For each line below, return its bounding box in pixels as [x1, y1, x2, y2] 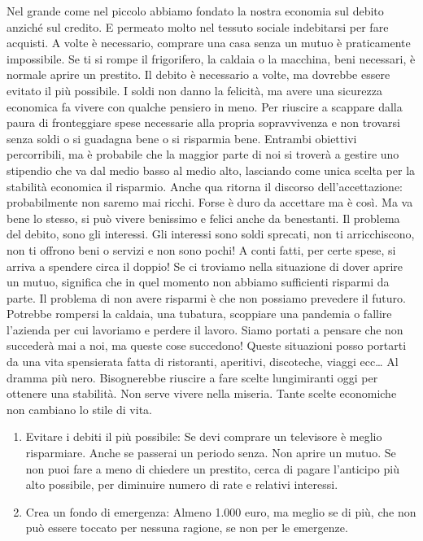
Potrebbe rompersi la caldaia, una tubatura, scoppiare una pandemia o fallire [7, 305, 392, 322]
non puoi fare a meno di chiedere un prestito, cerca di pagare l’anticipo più [25, 460, 399, 477]
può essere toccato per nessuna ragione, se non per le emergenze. [25, 519, 348, 536]
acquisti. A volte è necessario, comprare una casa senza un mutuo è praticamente [7, 34, 411, 51]
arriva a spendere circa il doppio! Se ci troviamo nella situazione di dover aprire [7, 257, 403, 274]
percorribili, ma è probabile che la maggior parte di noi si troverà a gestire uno [7, 146, 399, 163]
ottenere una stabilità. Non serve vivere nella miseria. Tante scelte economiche [7, 385, 397, 402]
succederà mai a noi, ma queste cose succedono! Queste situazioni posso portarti [7, 337, 407, 354]
